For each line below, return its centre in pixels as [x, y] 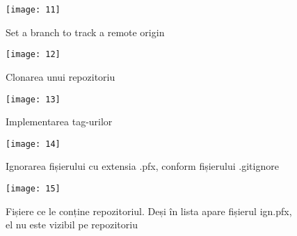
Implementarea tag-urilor [59, 121]
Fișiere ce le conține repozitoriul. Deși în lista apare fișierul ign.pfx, [149, 211]
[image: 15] [33, 189]
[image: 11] [33, 10]
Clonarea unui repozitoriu [61, 76]
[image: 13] [33, 99]
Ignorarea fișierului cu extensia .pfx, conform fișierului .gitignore [142, 166]
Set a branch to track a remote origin [85, 32]
